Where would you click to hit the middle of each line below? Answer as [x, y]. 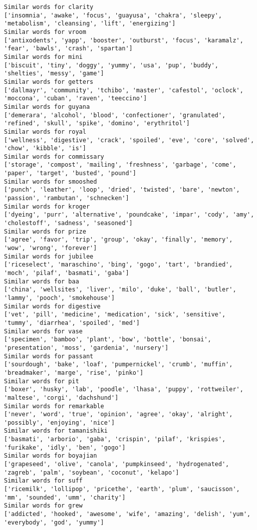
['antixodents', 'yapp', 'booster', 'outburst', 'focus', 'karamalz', [124, 40]
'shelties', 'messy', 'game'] [54, 74]
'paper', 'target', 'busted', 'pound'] [70, 173]
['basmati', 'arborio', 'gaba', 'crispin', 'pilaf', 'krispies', [115, 439]
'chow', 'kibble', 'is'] [45, 148]
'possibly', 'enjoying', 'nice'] [59, 422]
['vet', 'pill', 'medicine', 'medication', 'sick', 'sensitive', [115, 315]
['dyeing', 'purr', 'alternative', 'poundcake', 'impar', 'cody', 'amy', [129, 215]
